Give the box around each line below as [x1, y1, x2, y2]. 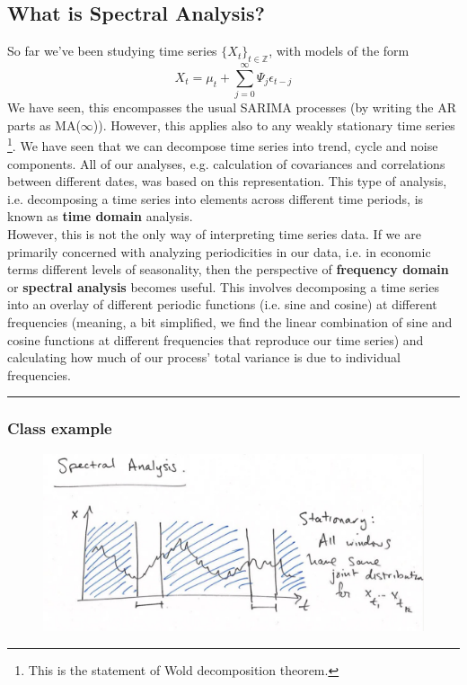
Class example [7, 417, 112, 440]
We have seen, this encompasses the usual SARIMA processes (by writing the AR [7, 98, 457, 117]
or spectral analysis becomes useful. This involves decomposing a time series [7, 277, 439, 296]
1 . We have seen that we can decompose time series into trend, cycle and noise [7, 134, 438, 155]
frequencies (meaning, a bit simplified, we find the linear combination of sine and [7, 312, 453, 331]
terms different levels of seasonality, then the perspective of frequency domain [7, 260, 449, 279]
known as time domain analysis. [7, 207, 193, 226]
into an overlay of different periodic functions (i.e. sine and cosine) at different [7, 295, 437, 314]
